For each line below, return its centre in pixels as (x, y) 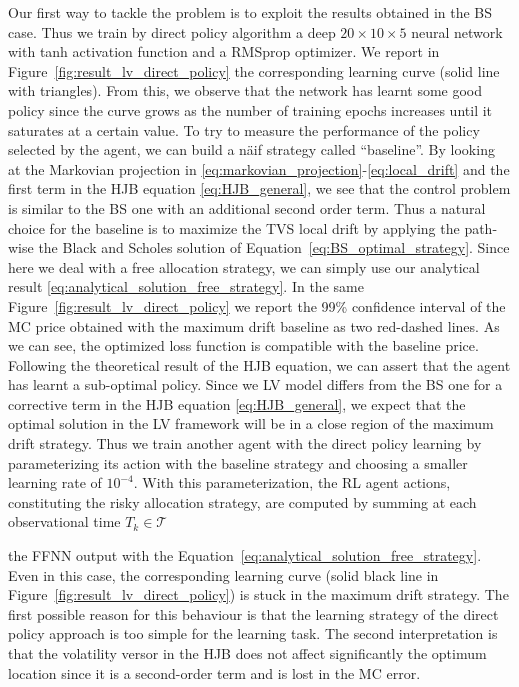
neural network (457, 31)
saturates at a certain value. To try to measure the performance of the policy (244, 129)
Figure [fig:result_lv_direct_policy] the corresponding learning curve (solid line (254, 70)
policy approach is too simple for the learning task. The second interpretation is (253, 633)
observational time (64, 521)
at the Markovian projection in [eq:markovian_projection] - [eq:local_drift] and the (259, 168)
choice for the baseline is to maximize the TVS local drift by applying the (234, 227)
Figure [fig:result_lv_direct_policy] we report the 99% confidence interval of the (257, 305)
